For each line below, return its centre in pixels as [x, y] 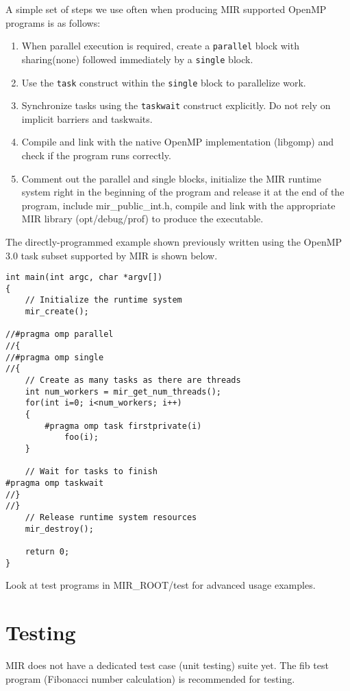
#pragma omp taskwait [55, 483]
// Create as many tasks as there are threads [133, 380]
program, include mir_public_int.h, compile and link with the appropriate [178, 205]
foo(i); [82, 437]
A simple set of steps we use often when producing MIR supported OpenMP [166, 9]
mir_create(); [57, 312]
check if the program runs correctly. [96, 155]
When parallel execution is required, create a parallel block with [160, 46]
